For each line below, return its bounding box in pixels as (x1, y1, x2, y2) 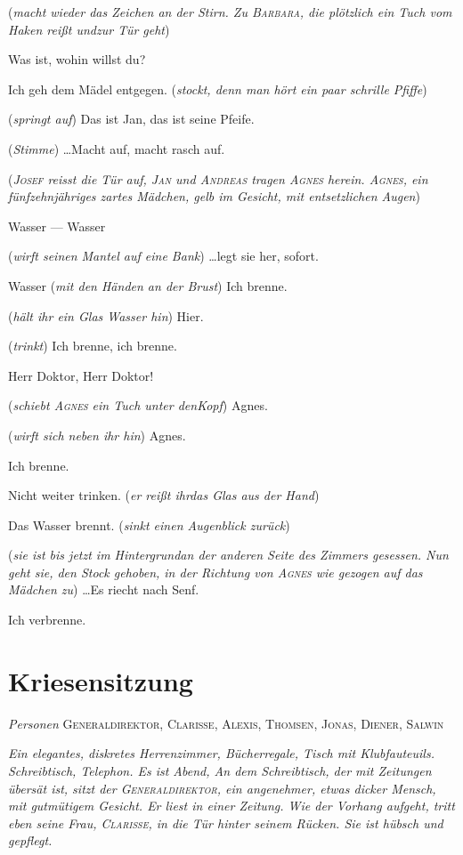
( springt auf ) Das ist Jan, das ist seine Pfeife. (8, 109, 255, 128)
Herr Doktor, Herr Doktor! (8, 366, 154, 384)
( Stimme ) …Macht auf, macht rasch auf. (8, 139, 225, 157)
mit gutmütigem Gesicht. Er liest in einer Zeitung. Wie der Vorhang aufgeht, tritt (8, 796, 455, 815)
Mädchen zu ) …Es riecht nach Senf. (8, 580, 199, 599)
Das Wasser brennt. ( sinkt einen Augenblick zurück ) (8, 515, 290, 534)
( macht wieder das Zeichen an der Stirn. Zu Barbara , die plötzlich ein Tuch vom (8, 3, 452, 20)
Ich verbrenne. (8, 610, 86, 629)
